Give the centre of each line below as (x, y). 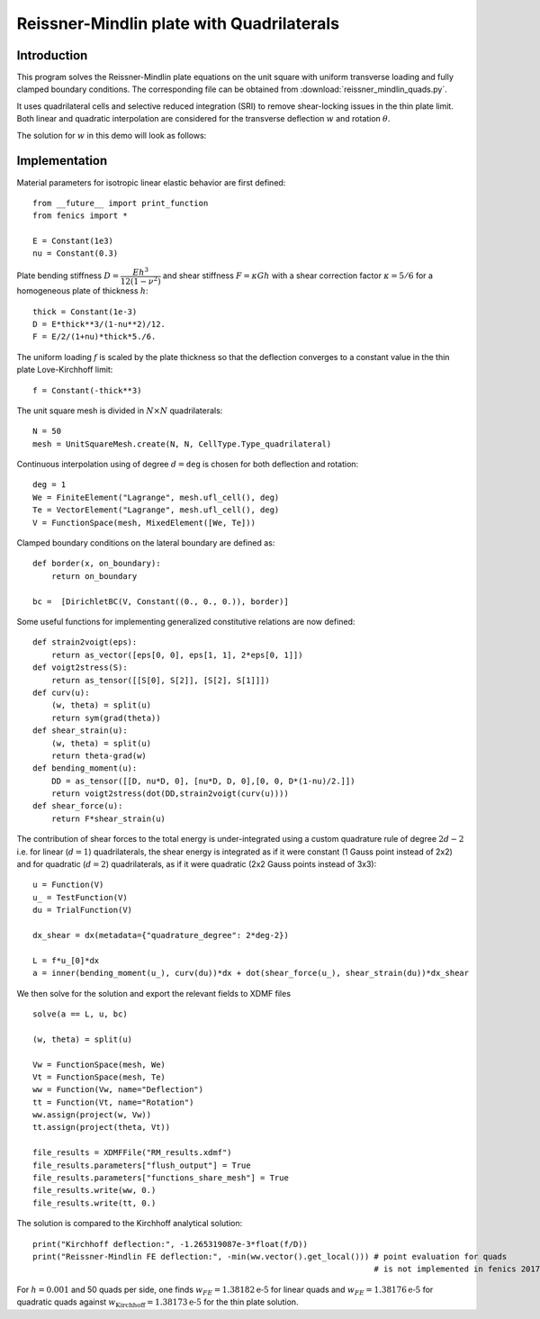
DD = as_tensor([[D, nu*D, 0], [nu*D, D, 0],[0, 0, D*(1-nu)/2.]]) (203, 781)
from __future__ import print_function (121, 203)
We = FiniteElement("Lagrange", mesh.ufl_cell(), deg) (156, 497)
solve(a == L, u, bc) (80, 1014)
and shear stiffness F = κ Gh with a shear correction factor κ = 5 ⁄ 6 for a (298, 276)
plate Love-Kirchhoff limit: (65, 370)
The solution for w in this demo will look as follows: (112, 135)
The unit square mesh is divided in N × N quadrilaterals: (120, 411)
